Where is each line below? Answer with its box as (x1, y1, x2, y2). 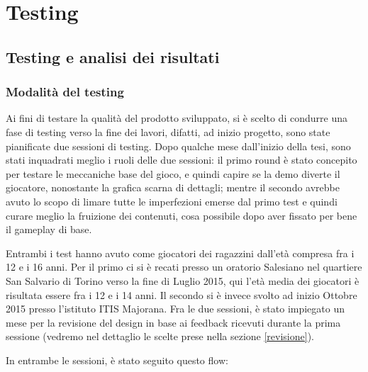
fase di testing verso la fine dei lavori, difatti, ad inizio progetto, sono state (6, 124, 330, 139)
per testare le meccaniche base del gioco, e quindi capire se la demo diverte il (6, 166, 340, 181)
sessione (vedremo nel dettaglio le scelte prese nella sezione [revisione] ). (6, 329, 314, 344)
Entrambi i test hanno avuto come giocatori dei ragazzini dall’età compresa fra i (6, 245, 355, 260)
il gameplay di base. (6, 222, 92, 237)
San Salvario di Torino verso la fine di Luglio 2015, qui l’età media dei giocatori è (6, 273, 359, 288)
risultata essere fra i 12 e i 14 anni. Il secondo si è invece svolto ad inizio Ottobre (6, 287, 357, 302)
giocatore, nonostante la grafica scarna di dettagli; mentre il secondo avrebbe (6, 180, 340, 195)
